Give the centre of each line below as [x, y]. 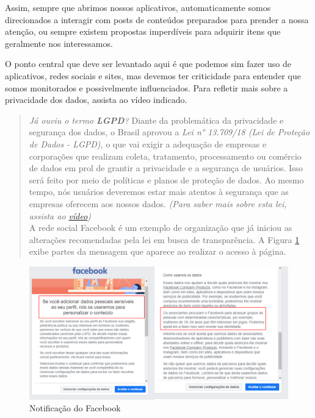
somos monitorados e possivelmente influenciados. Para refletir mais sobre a [147, 87]
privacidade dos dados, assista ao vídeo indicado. [96, 100]
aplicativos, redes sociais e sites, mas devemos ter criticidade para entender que [153, 75]
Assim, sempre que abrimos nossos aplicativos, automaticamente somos [138, 7]
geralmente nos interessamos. [59, 43]
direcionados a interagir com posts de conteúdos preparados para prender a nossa [157, 19]
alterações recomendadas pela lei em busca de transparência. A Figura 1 [164, 239]
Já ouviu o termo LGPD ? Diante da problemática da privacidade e [156, 120]
